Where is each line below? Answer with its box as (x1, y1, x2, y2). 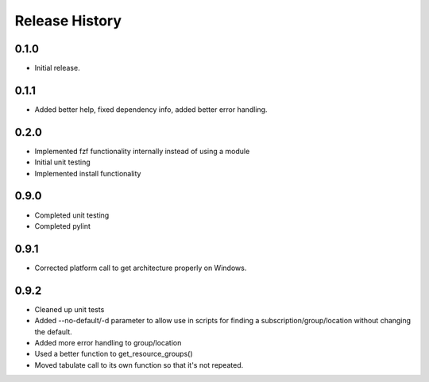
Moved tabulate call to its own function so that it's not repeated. (34, 360, 244, 369)
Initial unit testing (34, 157, 91, 167)
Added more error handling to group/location (34, 338, 182, 347)
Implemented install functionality (34, 168, 141, 178)
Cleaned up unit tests (34, 304, 105, 314)
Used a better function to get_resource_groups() (34, 349, 193, 359)
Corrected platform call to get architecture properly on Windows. (34, 263, 247, 272)
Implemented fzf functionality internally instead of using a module (34, 146, 250, 156)
